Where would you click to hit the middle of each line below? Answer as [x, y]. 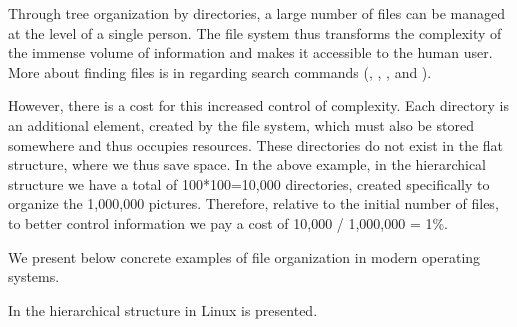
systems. [34, 276]
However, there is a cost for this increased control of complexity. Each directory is [258, 105]
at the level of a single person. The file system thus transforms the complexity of [255, 32]
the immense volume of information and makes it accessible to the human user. [250, 52]
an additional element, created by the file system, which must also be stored [241, 124]
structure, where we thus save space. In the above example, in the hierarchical [247, 164]
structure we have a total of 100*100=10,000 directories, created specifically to [249, 183]
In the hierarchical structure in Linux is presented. [163, 309]
